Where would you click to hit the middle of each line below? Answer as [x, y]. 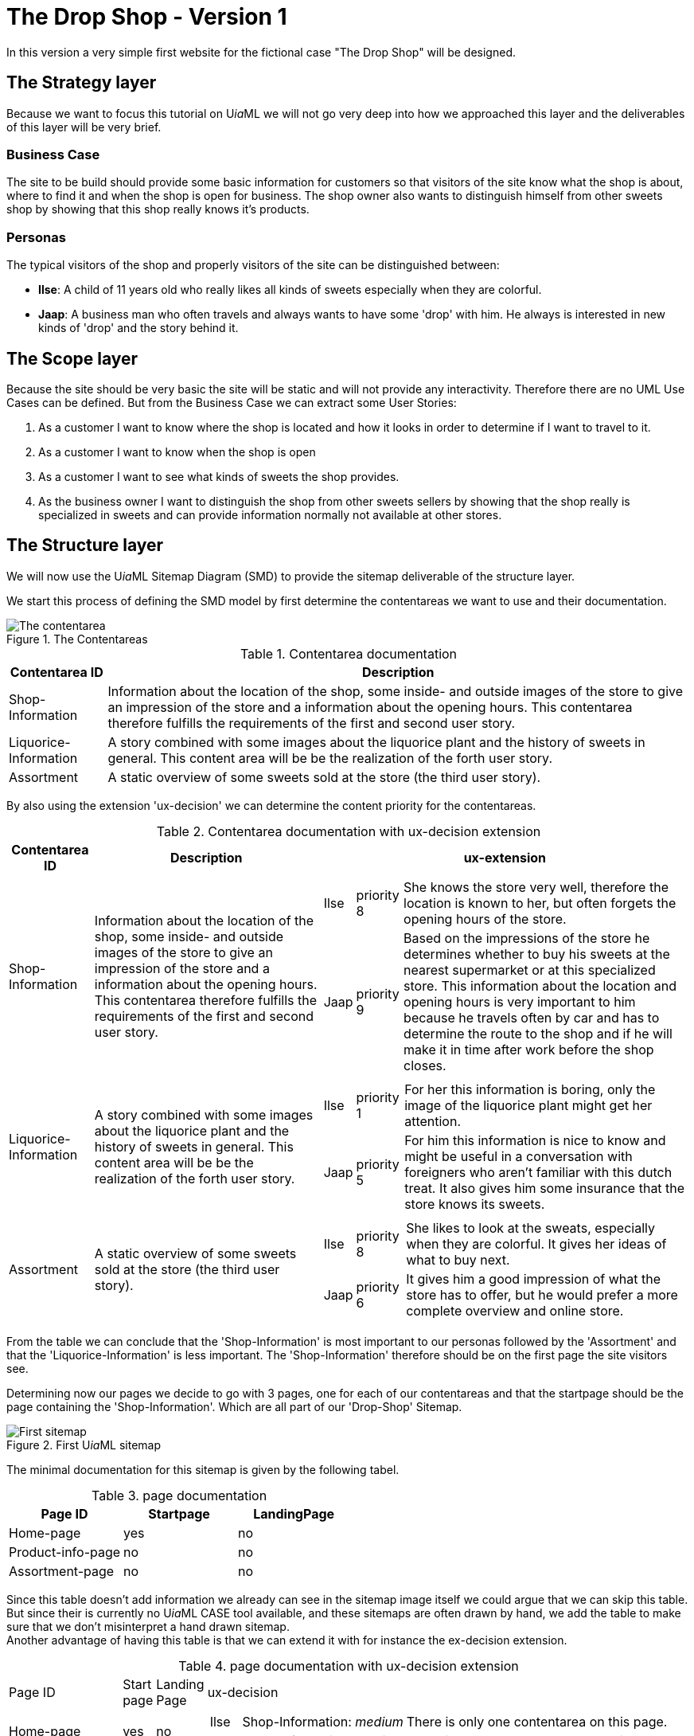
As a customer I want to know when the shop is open [177, 452]
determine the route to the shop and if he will [538, 1033]
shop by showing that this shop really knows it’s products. [158, 209]
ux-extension [505, 857]
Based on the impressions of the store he [527, 938]
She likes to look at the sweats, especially [530, 1228]
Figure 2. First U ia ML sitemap [84, 1445]
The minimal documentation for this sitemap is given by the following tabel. [203, 1469]
